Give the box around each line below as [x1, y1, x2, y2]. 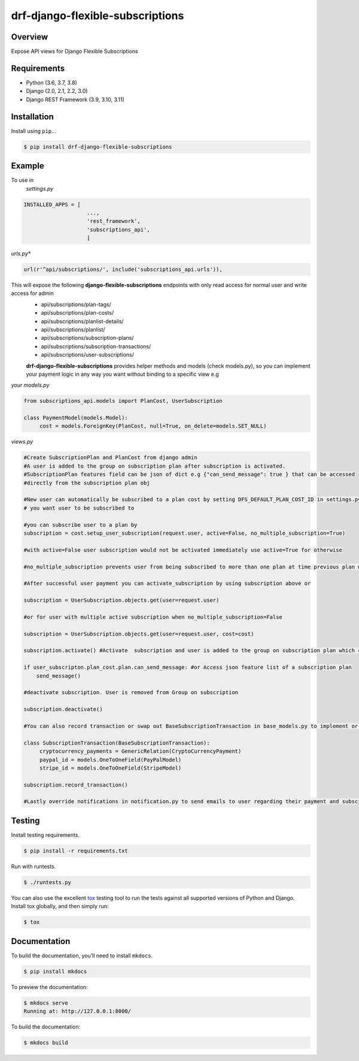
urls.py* [11, 250, 31, 257]
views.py [11, 438, 34, 445]
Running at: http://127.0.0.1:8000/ [23, 1008, 132, 1015]
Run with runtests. [11, 863, 56, 870]
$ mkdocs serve [23, 999, 68, 1006]
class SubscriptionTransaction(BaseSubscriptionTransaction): [23, 739, 210, 746]
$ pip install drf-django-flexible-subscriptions [23, 143, 172, 150]
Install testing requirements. [11, 831, 80, 839]
